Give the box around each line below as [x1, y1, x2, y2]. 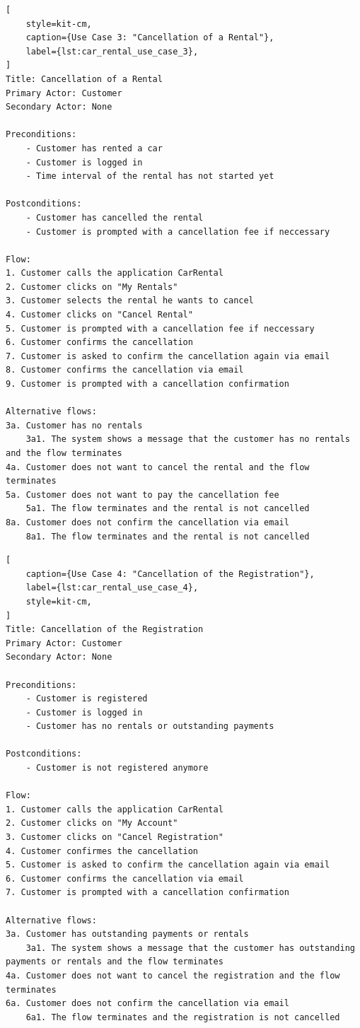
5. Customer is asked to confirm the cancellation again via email [6, 860, 330, 870]
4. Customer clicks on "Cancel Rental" [6, 310, 193, 320]
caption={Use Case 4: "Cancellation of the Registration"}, [25, 568, 315, 579]
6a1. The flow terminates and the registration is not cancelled [25, 1012, 340, 1022]
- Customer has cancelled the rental [25, 212, 204, 223]
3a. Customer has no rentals [6, 420, 143, 431]
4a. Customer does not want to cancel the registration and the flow [6, 970, 340, 981]
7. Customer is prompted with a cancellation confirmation [6, 887, 289, 898]
